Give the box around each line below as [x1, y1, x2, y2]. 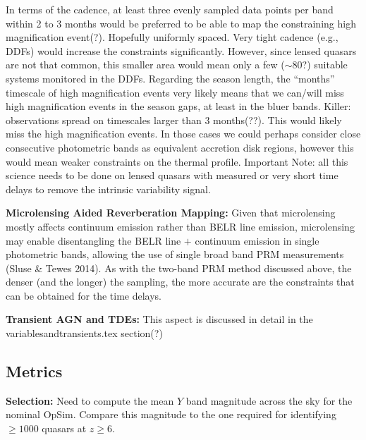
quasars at [42, 421, 87, 436]
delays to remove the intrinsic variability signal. [6, 181, 211, 196]
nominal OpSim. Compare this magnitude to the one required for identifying [6, 407, 336, 422]
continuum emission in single [195, 233, 319, 248]
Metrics [6, 360, 63, 382]
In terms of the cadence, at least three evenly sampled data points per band [6, 2, 334, 16]
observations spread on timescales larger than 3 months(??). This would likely [6, 112, 342, 127]
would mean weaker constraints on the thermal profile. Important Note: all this [6, 154, 348, 169]
